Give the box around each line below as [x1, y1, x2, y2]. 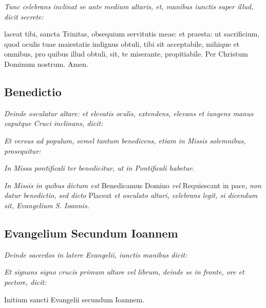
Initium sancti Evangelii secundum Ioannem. [4, 294, 144, 304]
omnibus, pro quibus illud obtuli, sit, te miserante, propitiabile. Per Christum [4, 48, 248, 59]
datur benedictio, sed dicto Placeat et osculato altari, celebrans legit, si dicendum [4, 190, 258, 201]
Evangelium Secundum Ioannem [4, 225, 178, 241]
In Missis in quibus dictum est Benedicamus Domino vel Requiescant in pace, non [4, 179, 261, 190]
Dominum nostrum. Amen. [4, 58, 89, 69]
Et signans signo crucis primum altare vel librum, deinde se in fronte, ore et [4, 266, 244, 277]
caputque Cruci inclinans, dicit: [4, 118, 103, 129]
